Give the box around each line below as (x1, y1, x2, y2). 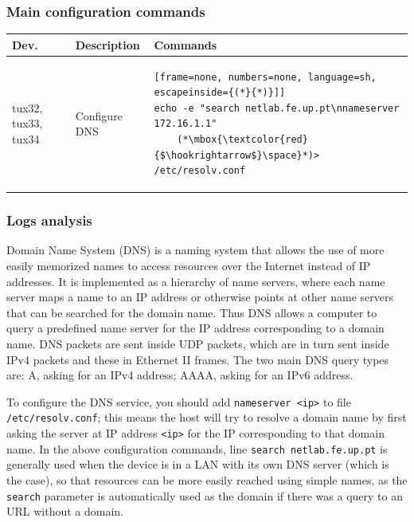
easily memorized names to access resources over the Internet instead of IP (6, 257, 371, 274)
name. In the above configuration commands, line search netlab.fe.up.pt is (6, 440, 388, 457)
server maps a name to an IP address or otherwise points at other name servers (6, 288, 393, 305)
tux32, (12, 99, 43, 116)
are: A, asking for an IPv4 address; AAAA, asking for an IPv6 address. (6, 367, 353, 383)
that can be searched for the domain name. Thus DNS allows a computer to (6, 304, 377, 320)
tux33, (12, 115, 43, 131)
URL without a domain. (6, 503, 124, 520)
